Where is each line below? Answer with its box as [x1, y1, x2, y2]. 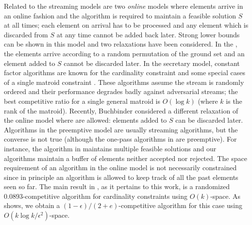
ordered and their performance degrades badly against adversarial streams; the [4, 86, 238, 96]
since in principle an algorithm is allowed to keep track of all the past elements [4, 172, 238, 182]
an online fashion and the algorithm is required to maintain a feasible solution [4, 10, 236, 20]
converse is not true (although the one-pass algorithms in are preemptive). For [4, 134, 237, 144]
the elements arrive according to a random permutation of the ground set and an [4, 48, 245, 58]
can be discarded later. [175, 115, 243, 125]
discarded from [4, 29, 48, 39]
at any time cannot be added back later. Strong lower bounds [56, 29, 240, 39]
